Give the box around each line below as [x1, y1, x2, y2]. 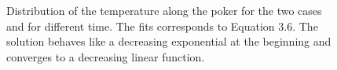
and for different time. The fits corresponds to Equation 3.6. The [6, 17, 318, 34]
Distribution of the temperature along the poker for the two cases [6, 2, 322, 18]
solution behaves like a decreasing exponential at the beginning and [6, 33, 332, 50]
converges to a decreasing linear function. [6, 48, 205, 64]
